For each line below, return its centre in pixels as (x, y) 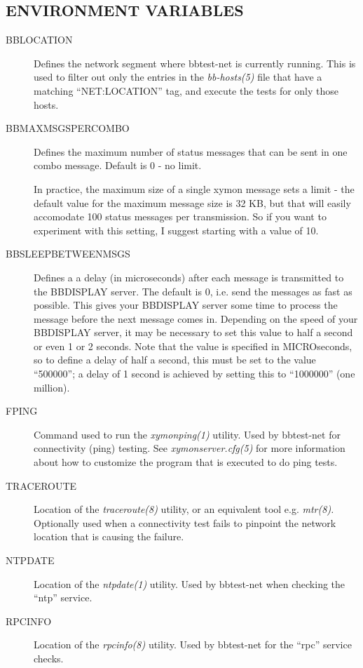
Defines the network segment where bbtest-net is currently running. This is (195, 63)
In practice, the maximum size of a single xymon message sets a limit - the (194, 188)
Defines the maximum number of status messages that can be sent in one (191, 151)
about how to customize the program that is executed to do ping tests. (186, 462)
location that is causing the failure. (109, 536)
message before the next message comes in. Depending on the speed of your (196, 318)
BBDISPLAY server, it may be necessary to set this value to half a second (193, 332)
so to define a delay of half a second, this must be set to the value (175, 360)
